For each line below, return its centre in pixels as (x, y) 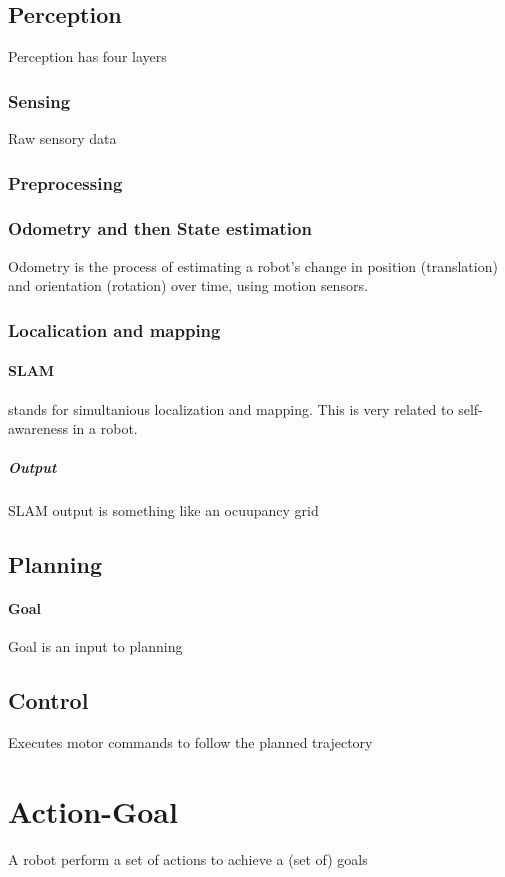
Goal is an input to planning (95, 646)
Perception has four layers (87, 56)
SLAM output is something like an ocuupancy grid (163, 510)
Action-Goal (93, 811)
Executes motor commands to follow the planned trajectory (190, 742)
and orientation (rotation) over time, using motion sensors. (188, 285)
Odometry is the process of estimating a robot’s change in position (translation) (253, 265)
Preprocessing (65, 182)
